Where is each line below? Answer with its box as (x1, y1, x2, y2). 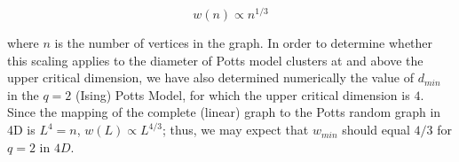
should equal (342, 120, 410, 139)
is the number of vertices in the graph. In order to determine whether (54, 34, 433, 52)
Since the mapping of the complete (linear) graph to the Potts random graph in (7, 103, 441, 121)
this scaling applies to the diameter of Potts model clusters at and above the (7, 50, 423, 69)
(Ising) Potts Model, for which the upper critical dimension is (75, 85, 410, 104)
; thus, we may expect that (162, 120, 309, 139)
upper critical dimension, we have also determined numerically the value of (7, 68, 415, 87)
